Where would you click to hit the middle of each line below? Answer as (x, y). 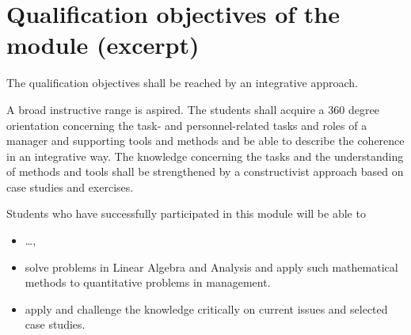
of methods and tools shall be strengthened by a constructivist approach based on (205, 171)
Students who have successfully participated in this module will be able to (186, 213)
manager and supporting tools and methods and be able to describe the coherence (205, 141)
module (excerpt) (103, 45)
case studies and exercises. (70, 187)
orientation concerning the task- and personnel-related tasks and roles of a (187, 125)
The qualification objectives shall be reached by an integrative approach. (183, 83)
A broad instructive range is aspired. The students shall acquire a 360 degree (193, 109)
